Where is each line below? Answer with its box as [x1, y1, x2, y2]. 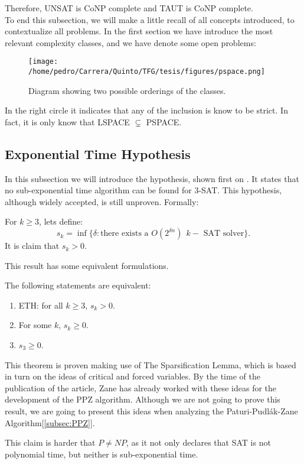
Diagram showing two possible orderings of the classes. [28, 84, 226, 96]
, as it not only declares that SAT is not [126, 436, 271, 449]
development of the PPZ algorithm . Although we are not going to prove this [5, 393, 280, 405]
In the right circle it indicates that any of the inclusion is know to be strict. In [5, 104, 288, 116]
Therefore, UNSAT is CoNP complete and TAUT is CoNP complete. [5, 2, 253, 14]
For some [18, 319, 52, 331]
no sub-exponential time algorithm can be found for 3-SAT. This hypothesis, [5, 184, 282, 196]
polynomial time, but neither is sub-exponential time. [5, 447, 198, 460]
